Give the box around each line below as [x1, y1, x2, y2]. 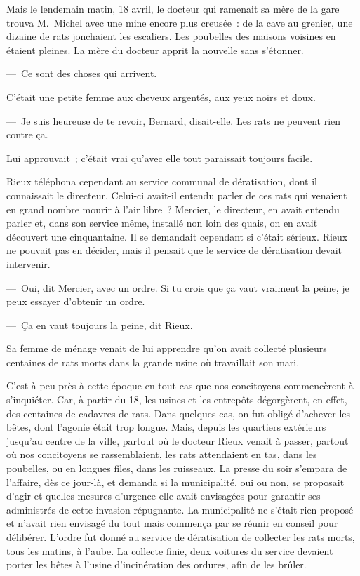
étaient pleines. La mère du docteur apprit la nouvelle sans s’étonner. [6, 42, 304, 57]
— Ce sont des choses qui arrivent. [6, 66, 157, 81]
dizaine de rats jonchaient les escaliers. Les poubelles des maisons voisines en [6, 29, 336, 43]
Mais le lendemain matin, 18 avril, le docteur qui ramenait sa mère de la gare [6, 1, 340, 15]
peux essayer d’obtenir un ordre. [6, 294, 145, 309]
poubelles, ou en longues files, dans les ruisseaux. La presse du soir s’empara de [6, 461, 347, 476]
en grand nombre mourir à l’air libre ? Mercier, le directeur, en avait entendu [6, 201, 340, 216]
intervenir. [6, 256, 51, 271]
